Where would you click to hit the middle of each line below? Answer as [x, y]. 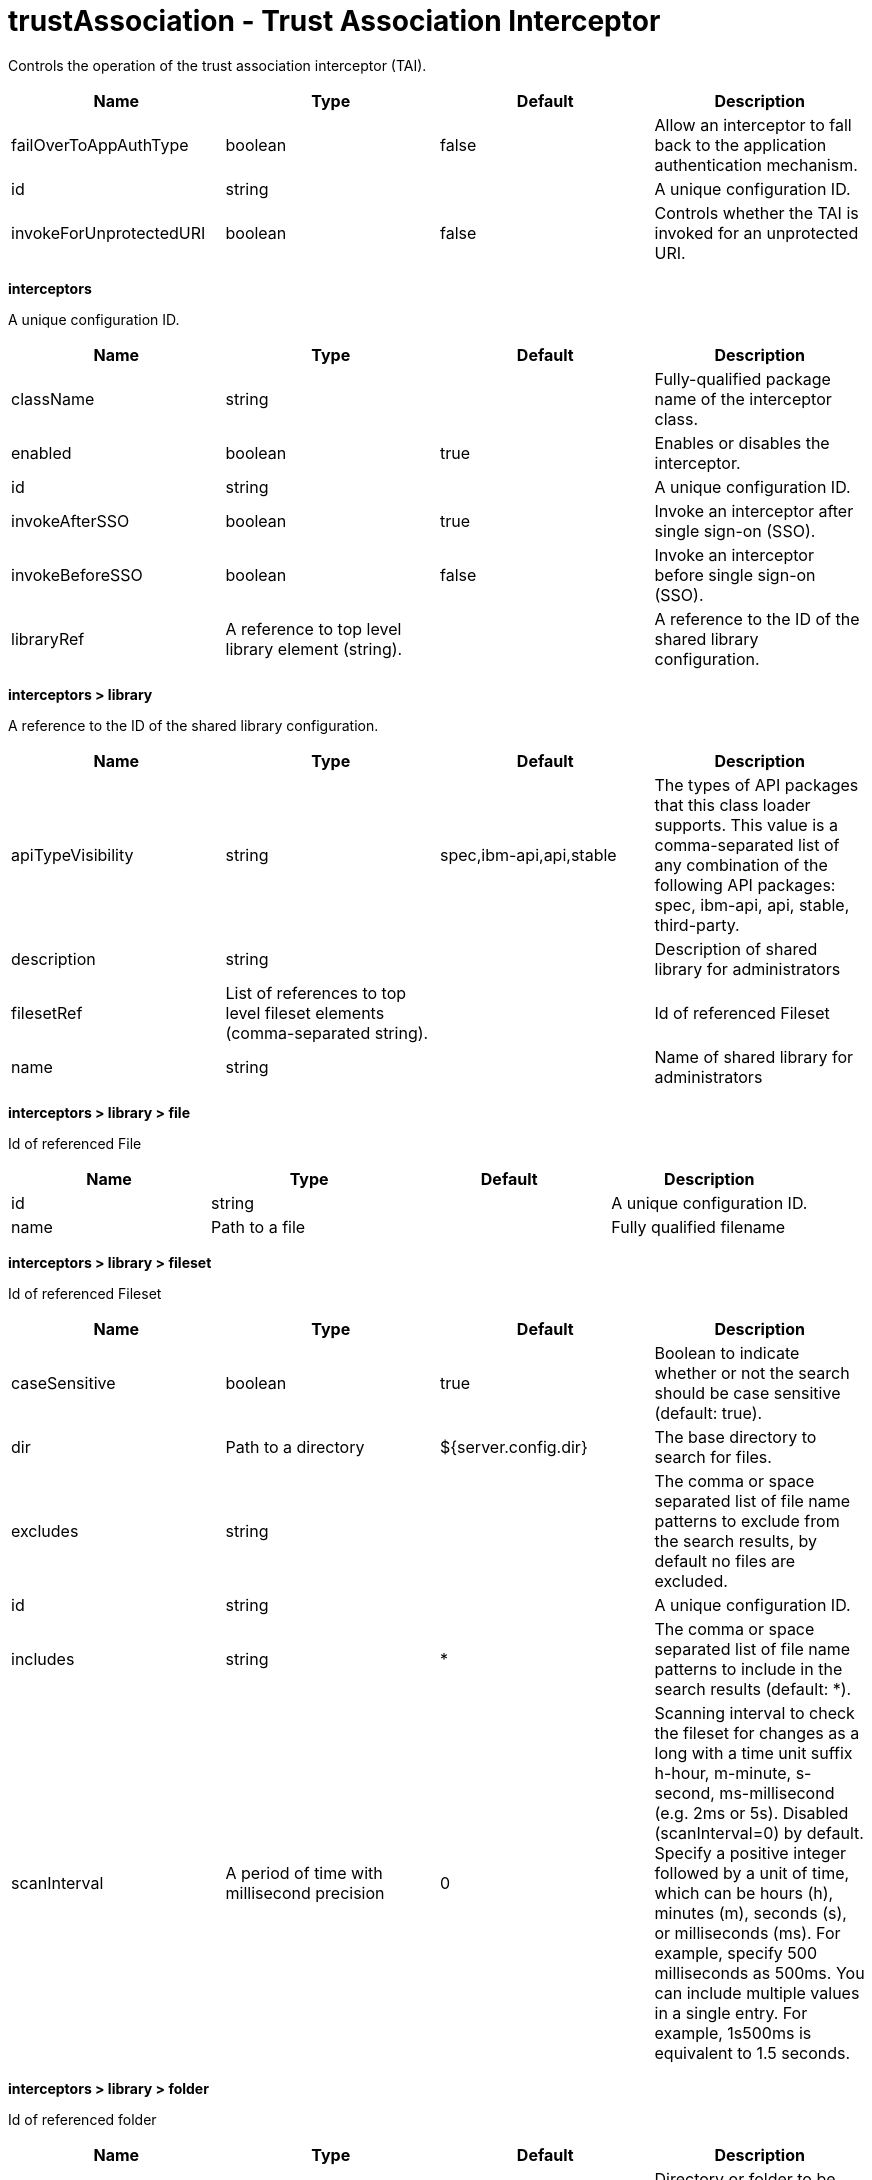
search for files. [713, 1456]
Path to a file [258, 1226]
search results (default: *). [753, 1688]
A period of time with [304, 1872]
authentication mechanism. [756, 164]
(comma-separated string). [327, 1032]
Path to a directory [295, 1446]
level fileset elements [305, 1012]
